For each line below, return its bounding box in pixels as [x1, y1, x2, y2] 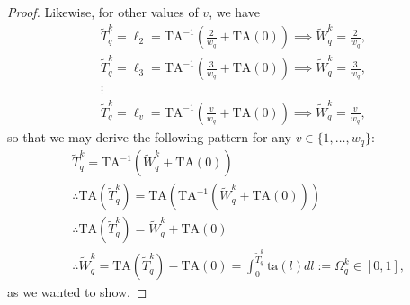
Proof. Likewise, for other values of [7, 3, 199, 21]
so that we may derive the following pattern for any [7, 127, 291, 146]
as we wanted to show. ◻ [7, 283, 147, 301]
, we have [209, 3, 260, 21]
